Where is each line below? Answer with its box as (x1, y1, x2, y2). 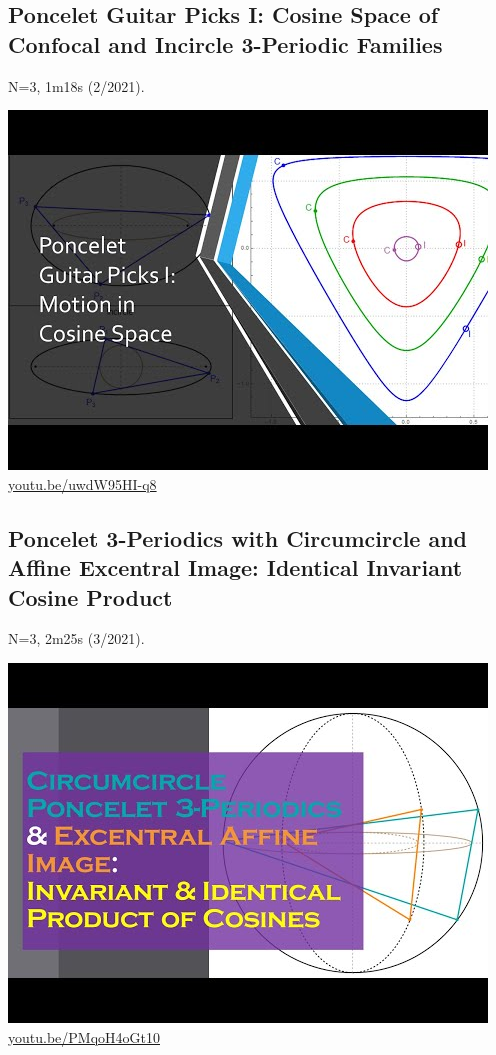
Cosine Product (8, 581, 173, 612)
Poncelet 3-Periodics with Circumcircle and (8, 522, 468, 553)
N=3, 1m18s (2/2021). (8, 75, 145, 96)
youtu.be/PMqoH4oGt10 (8, 1026, 160, 1047)
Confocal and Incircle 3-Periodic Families (8, 28, 443, 59)
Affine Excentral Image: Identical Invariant (8, 552, 463, 583)
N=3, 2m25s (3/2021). (8, 628, 145, 649)
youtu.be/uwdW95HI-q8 (8, 473, 157, 494)
